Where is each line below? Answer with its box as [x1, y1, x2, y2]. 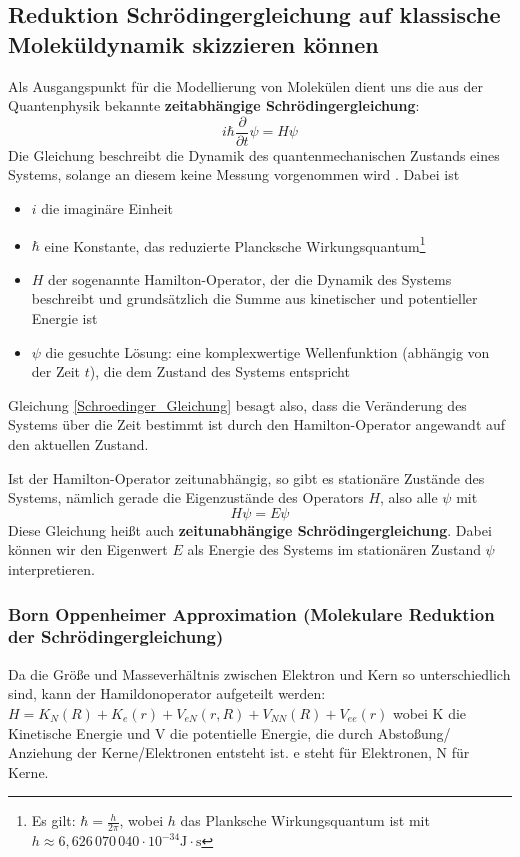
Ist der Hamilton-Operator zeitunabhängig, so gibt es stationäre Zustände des [8, 467, 485, 488]
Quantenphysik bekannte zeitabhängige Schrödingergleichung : [8, 95, 420, 116]
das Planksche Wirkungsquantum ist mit [180, 810, 430, 831]
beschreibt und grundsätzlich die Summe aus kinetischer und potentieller [31, 288, 478, 309]
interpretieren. [8, 559, 95, 579]
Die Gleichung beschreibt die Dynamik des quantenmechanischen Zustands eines [8, 144, 500, 165]
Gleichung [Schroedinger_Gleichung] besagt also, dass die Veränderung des [8, 394, 467, 415]
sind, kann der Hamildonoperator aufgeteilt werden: [8, 683, 326, 704]
